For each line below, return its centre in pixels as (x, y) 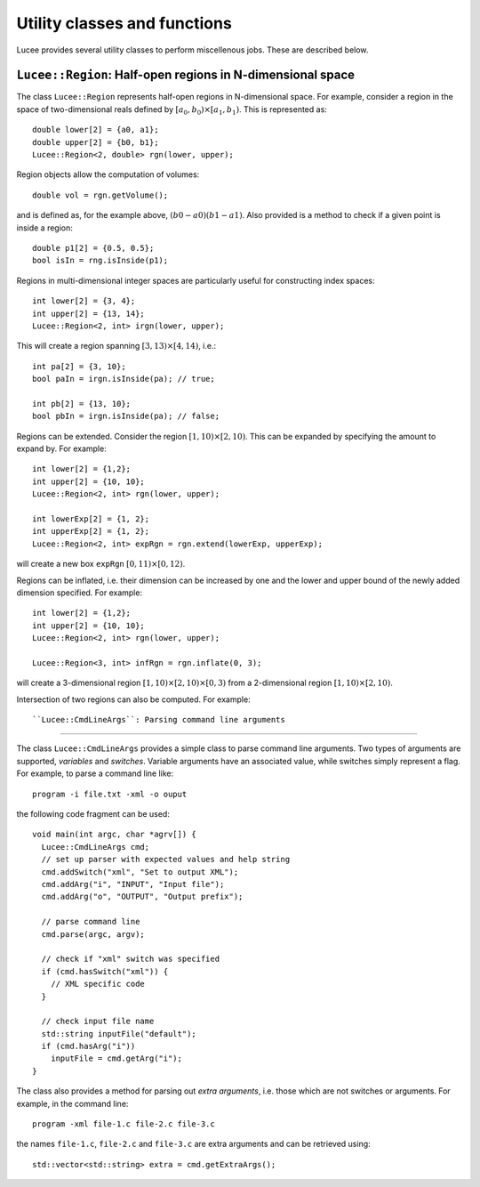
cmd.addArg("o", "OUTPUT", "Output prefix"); (142, 897)
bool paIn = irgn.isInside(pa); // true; (124, 379)
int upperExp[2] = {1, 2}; (91, 531)
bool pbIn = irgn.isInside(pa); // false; (126, 416)
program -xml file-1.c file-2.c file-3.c (124, 1124)
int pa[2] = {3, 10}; (79, 366)
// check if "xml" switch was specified (131, 959)
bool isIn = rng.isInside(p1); (100, 261)
